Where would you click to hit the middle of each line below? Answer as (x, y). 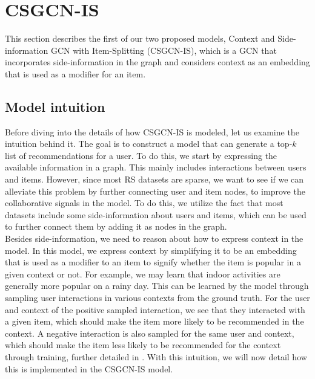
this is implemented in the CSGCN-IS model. (89, 368)
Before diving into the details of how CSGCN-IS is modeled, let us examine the (152, 131)
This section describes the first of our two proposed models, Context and (140, 38)
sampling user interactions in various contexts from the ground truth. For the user (157, 298)
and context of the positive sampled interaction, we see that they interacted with (155, 309)
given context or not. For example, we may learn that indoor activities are (143, 274)
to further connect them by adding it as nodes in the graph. (116, 226)
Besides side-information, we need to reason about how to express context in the (154, 238)
